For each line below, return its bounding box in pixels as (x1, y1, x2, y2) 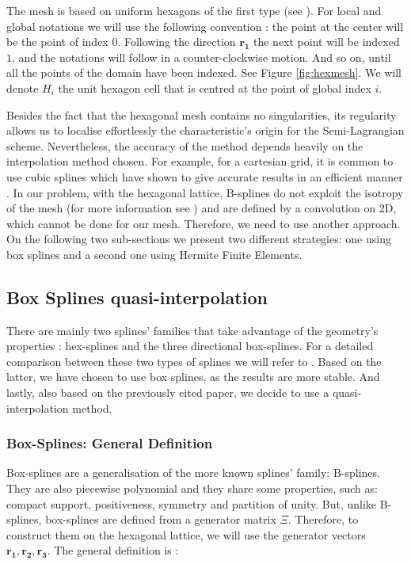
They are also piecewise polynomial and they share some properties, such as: (6, 480, 378, 497)
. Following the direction (117, 33, 236, 50)
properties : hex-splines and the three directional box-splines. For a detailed (6, 337, 374, 354)
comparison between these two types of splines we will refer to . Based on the (6, 352, 382, 369)
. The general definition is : (47, 542, 179, 558)
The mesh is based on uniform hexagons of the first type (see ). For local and (6, 2, 382, 18)
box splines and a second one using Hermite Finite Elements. (6, 246, 303, 262)
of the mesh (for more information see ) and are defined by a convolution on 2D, (6, 200, 397, 216)
